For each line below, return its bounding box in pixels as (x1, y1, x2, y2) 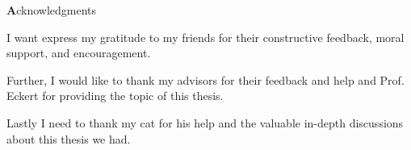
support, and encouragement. (6, 44, 151, 61)
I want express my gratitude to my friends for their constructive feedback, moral (6, 28, 405, 45)
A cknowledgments (6, 2, 97, 18)
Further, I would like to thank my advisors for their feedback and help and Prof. (6, 71, 405, 88)
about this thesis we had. (6, 130, 131, 147)
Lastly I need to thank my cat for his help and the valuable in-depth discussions (6, 114, 404, 131)
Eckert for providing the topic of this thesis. (6, 87, 224, 104)
